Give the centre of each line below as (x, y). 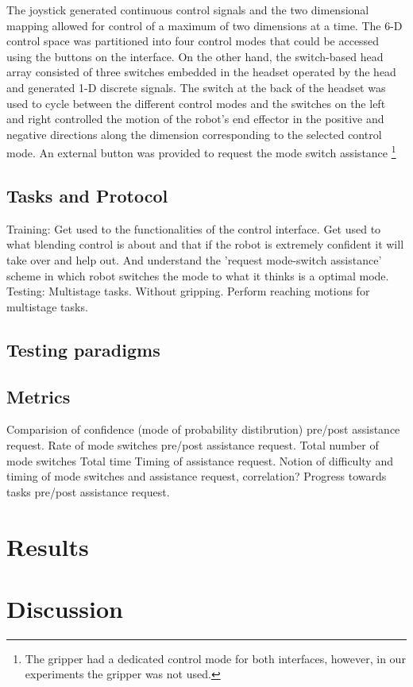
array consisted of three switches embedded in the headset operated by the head (201, 72)
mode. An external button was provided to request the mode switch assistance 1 (201, 151)
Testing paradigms (83, 349)
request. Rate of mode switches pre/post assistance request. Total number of (193, 444)
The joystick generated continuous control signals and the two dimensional (188, 10)
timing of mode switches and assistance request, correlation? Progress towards (197, 476)
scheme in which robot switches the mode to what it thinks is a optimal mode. (198, 275)
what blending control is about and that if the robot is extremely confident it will (205, 244)
